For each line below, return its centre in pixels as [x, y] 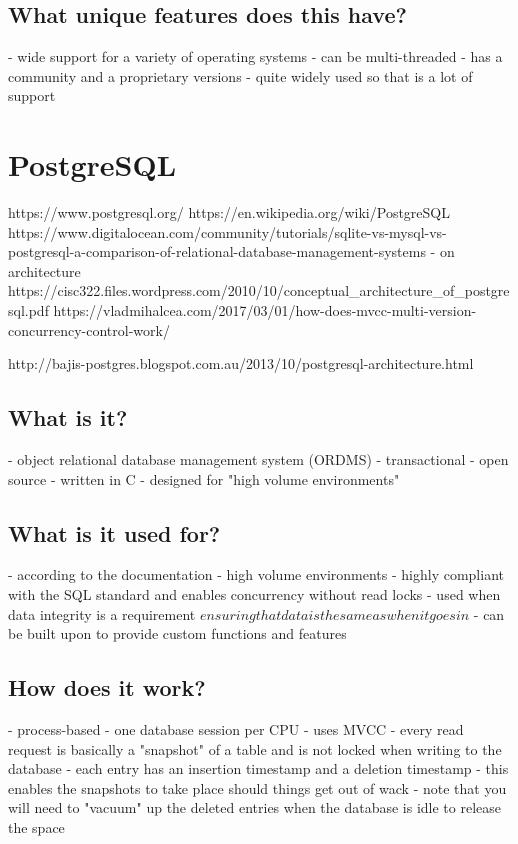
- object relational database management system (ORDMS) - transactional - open [258, 459]
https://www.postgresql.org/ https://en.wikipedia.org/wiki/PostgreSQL [229, 212]
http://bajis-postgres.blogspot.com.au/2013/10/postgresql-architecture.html [241, 363]
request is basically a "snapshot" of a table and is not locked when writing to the [255, 748]
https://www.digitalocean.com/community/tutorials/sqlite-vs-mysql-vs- [227, 231]
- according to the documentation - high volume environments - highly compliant [256, 574]
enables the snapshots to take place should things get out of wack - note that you [257, 787]
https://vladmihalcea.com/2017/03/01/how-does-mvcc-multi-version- [265, 310]
